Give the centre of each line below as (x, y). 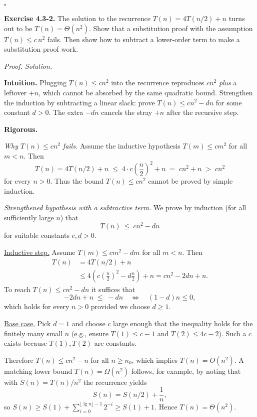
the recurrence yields (115, 382)
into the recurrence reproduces (158, 83)
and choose (88, 323)
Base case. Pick (27, 323)
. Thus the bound (77, 181)
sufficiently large (29, 217)
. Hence (166, 406)
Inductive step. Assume (40, 252)
